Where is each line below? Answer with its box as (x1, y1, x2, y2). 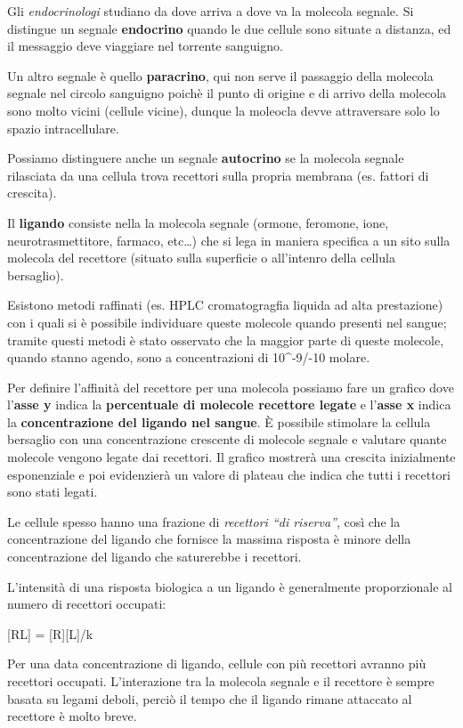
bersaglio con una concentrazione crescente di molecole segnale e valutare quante (7, 430, 447, 449)
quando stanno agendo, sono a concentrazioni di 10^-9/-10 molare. (7, 348, 370, 367)
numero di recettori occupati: (7, 595, 167, 613)
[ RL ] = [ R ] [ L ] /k (7, 624, 93, 643)
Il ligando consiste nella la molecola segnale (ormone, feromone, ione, (7, 213, 389, 231)
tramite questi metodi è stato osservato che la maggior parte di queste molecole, (7, 330, 444, 349)
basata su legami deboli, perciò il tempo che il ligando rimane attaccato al (7, 689, 412, 708)
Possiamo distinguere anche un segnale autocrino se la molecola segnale (7, 149, 404, 167)
